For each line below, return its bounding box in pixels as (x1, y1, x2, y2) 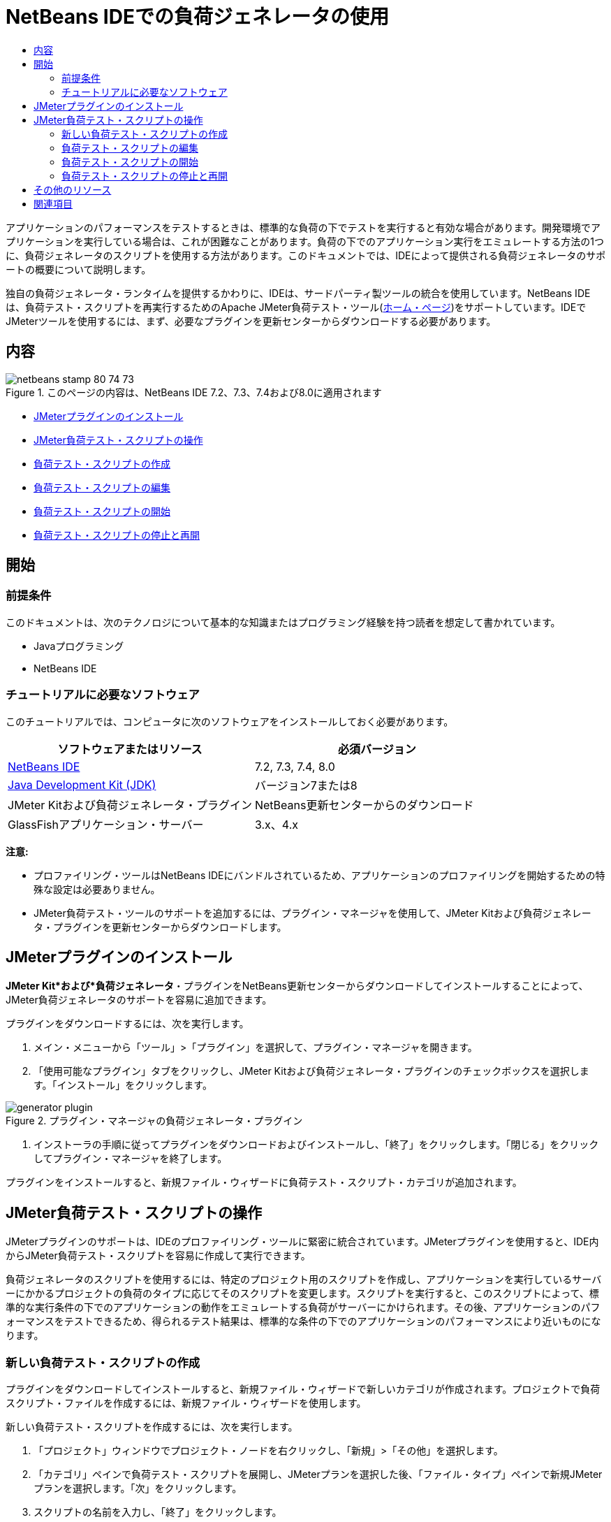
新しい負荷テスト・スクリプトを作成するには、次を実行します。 (6, 1421, 298, 1433)
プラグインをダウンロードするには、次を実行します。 (6, 1017, 249, 1030)
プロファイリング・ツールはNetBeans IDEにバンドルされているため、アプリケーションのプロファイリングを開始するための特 (34, 869, 605, 881)
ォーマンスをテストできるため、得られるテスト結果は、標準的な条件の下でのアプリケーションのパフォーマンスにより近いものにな (6, 1315, 601, 1328)
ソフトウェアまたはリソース (57, 741, 203, 756)
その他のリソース (34, 183, 112, 196)
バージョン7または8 (254, 778, 358, 792)
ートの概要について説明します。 (6, 263, 152, 275)
